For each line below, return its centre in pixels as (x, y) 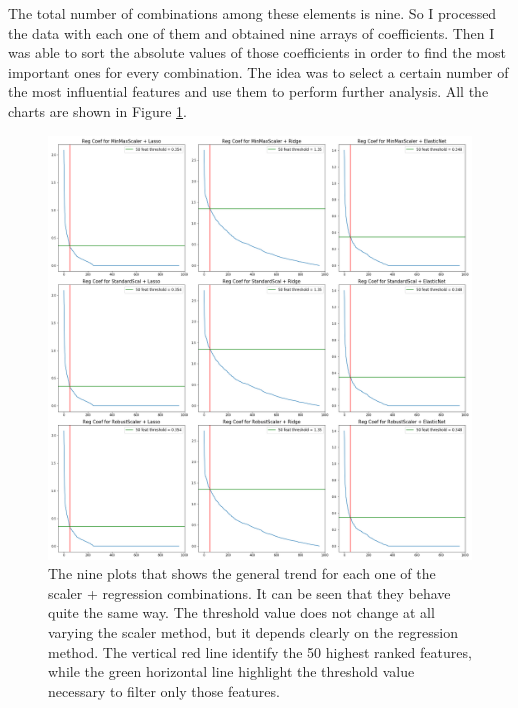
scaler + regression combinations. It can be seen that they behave (249, 592)
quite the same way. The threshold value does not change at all (241, 612)
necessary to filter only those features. (164, 690)
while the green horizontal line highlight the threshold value (231, 671)
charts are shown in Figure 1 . (97, 110)
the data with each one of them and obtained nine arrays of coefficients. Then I (251, 32)
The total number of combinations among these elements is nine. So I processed (252, 13)
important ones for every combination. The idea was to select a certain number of (258, 71)
